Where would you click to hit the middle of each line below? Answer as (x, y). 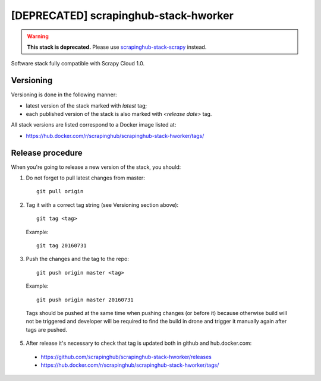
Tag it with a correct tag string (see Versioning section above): (102, 204)
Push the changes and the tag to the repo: (77, 259)
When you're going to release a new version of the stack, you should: (96, 167)
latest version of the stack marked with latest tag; (86, 106)
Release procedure (47, 152)
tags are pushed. (47, 329)
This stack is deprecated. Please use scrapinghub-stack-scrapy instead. (117, 47)
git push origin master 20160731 (85, 300)
